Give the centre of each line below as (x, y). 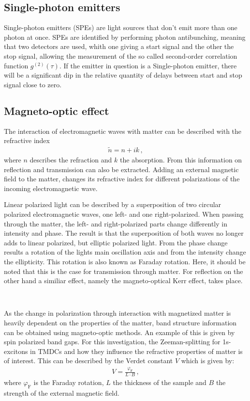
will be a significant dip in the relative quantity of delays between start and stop (123, 75)
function (16, 65)
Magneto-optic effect (57, 110)
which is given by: (208, 361)
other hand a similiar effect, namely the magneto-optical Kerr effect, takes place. (123, 281)
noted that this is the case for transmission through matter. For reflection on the (124, 271)
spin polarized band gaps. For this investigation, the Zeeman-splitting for (112, 342)
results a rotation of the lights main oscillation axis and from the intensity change (125, 252)
